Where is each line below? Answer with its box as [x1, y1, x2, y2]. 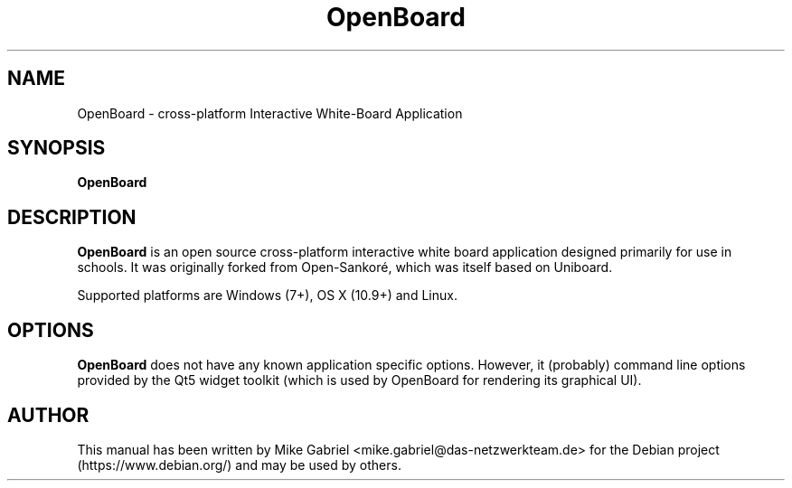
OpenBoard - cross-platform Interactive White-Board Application [77, 105, 463, 121]
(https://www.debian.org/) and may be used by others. [77, 456, 401, 473]
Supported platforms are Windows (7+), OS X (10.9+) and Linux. [77, 287, 457, 304]
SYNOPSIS [7, 136, 106, 160]
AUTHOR [7, 403, 90, 427]
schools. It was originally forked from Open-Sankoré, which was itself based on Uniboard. [77, 259, 613, 276]
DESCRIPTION [7, 205, 137, 229]
